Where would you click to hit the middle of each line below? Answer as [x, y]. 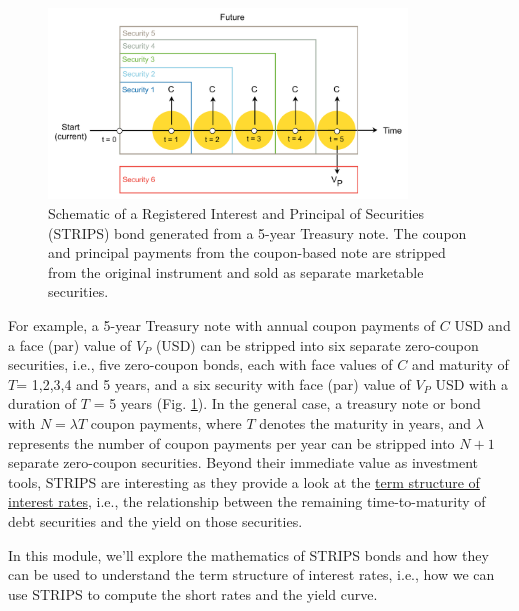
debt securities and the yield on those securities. [155, 520]
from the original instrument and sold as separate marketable [236, 271]
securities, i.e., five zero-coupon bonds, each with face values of [200, 364]
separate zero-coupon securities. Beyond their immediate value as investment [243, 462]
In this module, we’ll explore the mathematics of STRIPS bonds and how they [248, 554]
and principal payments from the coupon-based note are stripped [247, 252]
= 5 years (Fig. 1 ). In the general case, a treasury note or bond [287, 403]
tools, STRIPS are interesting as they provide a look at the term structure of [244, 481]
